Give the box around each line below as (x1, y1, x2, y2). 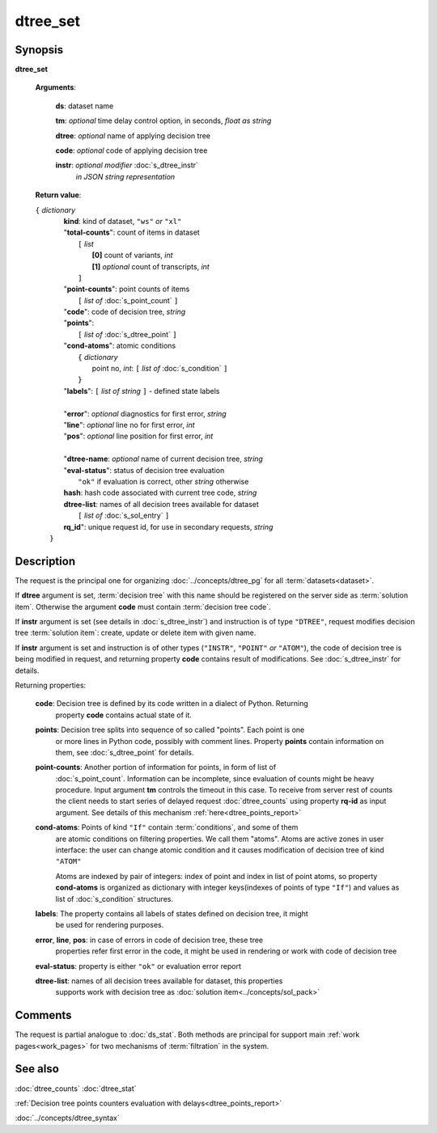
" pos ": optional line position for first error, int (63, 431, 214, 441)
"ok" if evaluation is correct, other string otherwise (78, 476, 249, 486)
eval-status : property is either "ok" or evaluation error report (35, 961, 242, 970)
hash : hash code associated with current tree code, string (63, 488, 257, 497)
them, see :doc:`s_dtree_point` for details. (55, 747, 194, 757)
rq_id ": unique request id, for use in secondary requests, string (63, 522, 274, 531)
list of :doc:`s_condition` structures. (55, 894, 174, 903)
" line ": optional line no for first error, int (63, 421, 195, 429)
